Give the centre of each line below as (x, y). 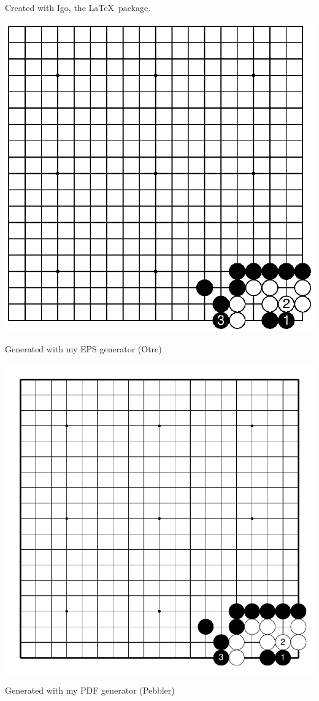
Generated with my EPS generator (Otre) (83, 349)
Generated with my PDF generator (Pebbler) (90, 690)
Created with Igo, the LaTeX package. (78, 7)
